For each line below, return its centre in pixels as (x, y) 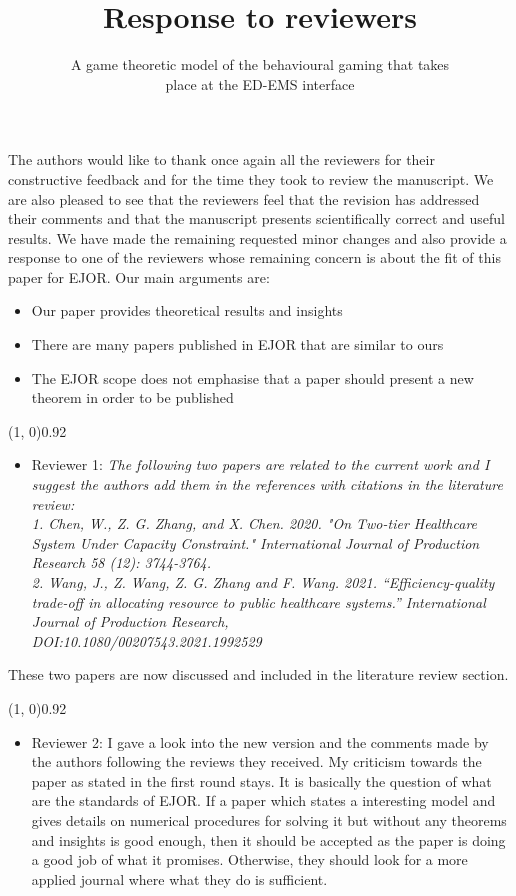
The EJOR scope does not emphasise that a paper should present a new (252, 377)
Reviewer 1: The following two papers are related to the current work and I (260, 464)
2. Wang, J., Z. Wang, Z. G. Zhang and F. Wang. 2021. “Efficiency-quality (263, 582)
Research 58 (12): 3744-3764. (121, 562)
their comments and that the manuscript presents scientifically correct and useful (256, 218)
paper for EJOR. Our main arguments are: (139, 276)
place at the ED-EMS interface (260, 83)
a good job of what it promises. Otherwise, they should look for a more (249, 859)
